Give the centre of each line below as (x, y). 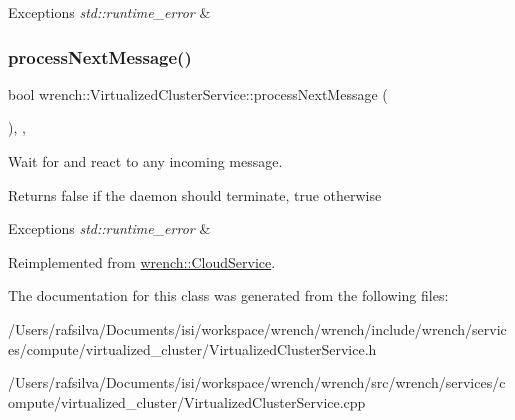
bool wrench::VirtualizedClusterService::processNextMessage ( (198, 93)
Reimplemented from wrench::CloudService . (142, 261)
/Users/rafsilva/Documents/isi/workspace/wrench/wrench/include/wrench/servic (257, 328)
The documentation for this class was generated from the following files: (228, 295)
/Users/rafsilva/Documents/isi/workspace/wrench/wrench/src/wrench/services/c (257, 382)
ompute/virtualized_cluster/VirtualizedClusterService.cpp (187, 401)
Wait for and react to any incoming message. (145, 161)
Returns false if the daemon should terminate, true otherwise (195, 194)
